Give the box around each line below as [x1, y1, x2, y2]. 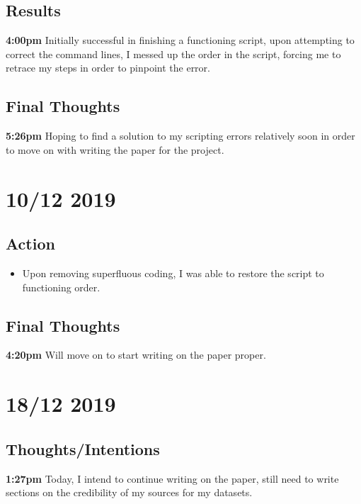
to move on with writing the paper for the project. [6, 142, 224, 157]
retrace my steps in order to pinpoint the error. [6, 60, 210, 75]
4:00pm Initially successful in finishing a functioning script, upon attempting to [6, 33, 355, 47]
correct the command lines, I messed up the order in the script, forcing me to [6, 46, 341, 61]
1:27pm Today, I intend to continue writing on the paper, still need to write [6, 471, 339, 486]
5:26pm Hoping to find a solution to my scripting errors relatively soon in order [6, 128, 355, 143]
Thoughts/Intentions [6, 437, 160, 459]
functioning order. [22, 279, 101, 294]
